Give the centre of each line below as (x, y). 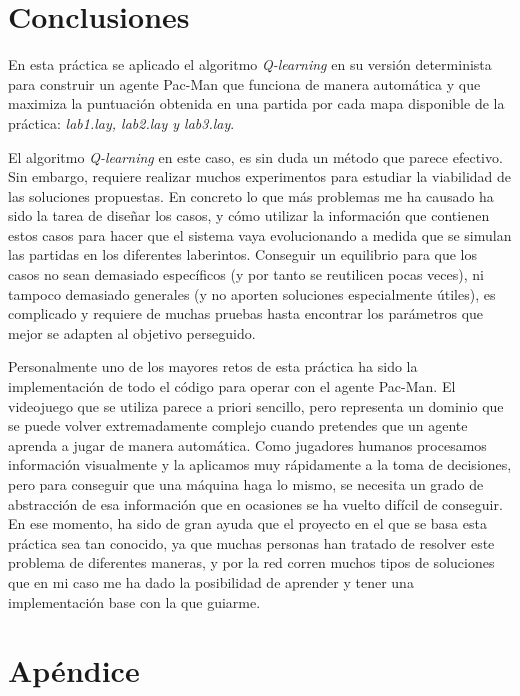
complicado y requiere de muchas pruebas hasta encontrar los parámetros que (246, 313)
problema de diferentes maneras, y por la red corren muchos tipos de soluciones (251, 562)
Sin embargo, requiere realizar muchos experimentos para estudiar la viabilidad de (260, 176)
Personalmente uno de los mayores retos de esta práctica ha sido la (213, 366)
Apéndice (74, 670)
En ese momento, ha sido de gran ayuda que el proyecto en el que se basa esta (247, 523)
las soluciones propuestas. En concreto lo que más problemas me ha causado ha (251, 195)
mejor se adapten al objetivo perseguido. (132, 332)
